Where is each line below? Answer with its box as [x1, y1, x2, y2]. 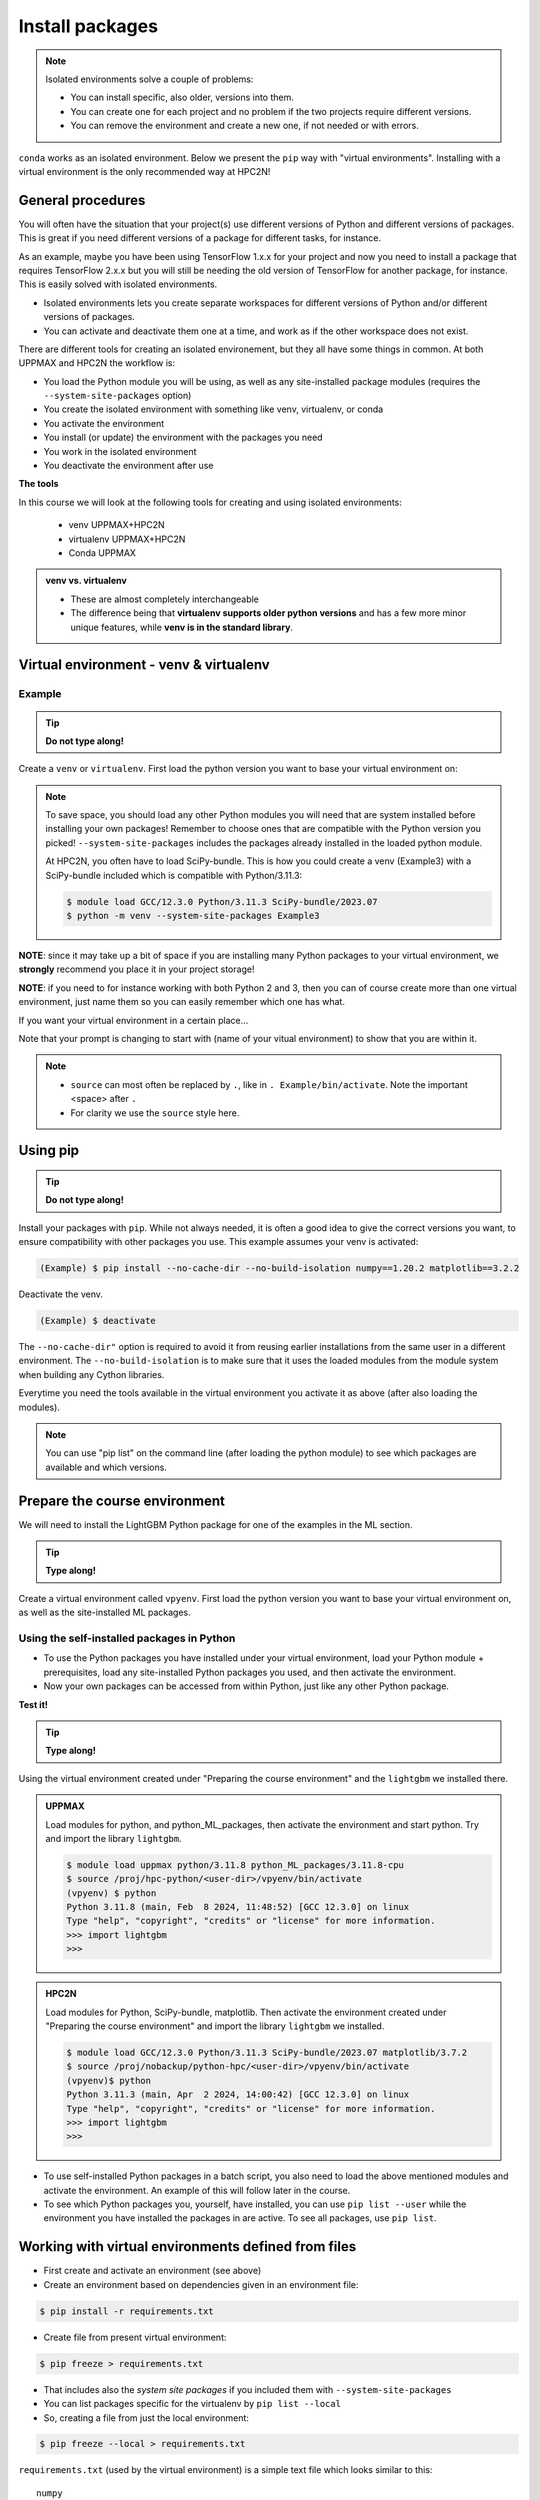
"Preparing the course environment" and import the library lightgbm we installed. [45, 2020, 385, 2032]
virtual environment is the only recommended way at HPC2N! [18, 165, 271, 177]
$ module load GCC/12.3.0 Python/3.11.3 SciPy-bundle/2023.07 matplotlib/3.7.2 [66, 2046, 468, 2058]
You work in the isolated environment [43, 445, 197, 457]
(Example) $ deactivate [39, 1315, 157, 1327]
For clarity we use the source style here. [70, 1106, 240, 1119]
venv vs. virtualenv [45, 575, 127, 587]
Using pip [18, 1142, 80, 1159]
